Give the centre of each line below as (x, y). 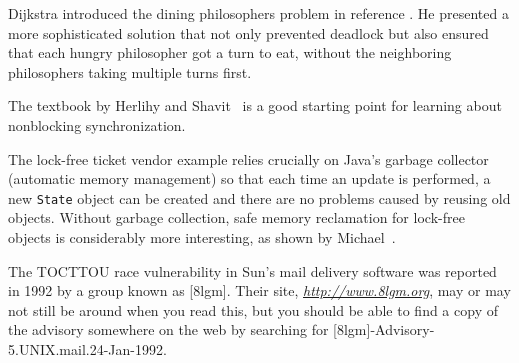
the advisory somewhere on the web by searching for (168, 329)
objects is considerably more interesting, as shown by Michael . (202, 237)
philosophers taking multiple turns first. (130, 71)
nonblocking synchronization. (97, 124)
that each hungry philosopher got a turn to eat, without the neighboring (230, 52)
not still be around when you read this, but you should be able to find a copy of (253, 309)
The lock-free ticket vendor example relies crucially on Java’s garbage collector (248, 158)
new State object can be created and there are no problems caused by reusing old (259, 197)
